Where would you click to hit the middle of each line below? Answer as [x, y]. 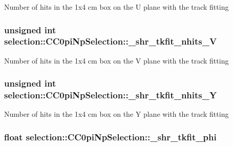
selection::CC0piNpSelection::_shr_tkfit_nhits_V [111, 41]
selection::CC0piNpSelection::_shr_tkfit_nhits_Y [111, 95]
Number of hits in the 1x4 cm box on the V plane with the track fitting [116, 60]
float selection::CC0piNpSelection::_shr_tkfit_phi [110, 137]
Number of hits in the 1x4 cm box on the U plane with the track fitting [116, 7]
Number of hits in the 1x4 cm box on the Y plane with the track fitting [116, 114]
